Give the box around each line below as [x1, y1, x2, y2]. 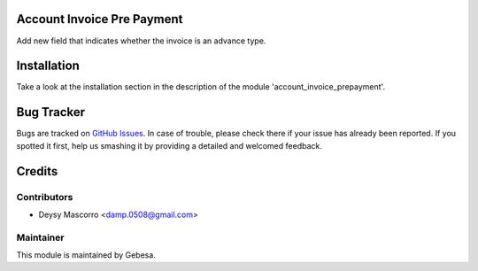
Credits [16, 164, 58, 179]
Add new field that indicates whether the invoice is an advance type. [16, 35, 266, 46]
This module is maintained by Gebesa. [16, 250, 157, 260]
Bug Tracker [16, 105, 86, 120]
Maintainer [16, 231, 65, 244]
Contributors [16, 190, 73, 203]
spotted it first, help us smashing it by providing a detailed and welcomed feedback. [16, 140, 322, 151]
